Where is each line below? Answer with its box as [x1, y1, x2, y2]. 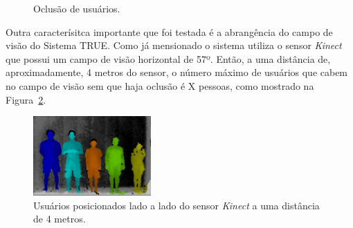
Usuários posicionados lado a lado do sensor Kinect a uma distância [33, 198, 320, 212]
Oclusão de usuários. [33, 1, 120, 15]
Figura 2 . [6, 92, 46, 106]
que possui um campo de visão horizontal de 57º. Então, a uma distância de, [6, 51, 331, 66]
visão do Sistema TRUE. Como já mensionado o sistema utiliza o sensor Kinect [6, 38, 342, 53]
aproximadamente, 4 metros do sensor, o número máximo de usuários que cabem [6, 65, 348, 79]
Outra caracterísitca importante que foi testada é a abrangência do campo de [6, 24, 333, 39]
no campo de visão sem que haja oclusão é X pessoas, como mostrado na [6, 78, 314, 93]
